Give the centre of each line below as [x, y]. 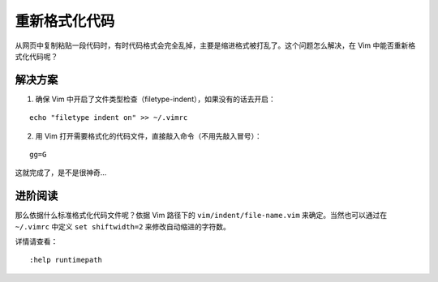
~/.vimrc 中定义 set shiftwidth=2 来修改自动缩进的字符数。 [123, 226]
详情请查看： [36, 241]
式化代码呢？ [36, 56]
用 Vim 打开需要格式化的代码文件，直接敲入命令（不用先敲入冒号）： [149, 136]
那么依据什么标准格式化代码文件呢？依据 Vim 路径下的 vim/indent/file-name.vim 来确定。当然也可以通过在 [201, 216]
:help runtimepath [66, 260]
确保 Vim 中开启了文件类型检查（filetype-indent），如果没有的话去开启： [155, 99]
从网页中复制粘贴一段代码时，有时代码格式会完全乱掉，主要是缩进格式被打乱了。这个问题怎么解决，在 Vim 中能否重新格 [215, 45]
